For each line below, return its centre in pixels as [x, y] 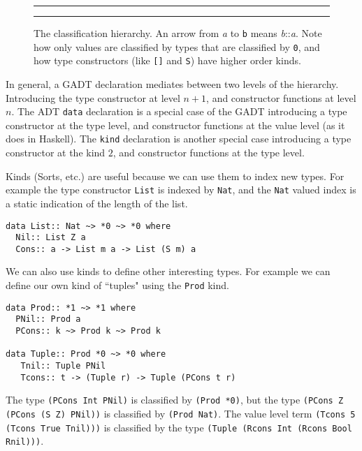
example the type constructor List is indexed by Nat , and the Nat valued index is [181, 190]
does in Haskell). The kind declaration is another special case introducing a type [179, 139]
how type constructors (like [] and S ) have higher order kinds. [167, 60]
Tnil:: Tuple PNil [63, 366]
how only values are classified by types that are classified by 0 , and [177, 46]
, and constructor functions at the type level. [209, 153]
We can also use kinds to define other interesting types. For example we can [168, 271]
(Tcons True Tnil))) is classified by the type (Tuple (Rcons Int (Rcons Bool [179, 427]
